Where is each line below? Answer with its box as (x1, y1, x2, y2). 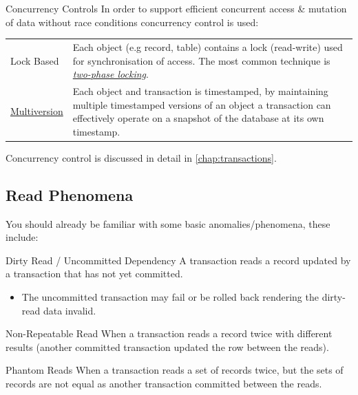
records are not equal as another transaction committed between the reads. (6, 376, 322, 390)
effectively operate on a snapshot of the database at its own (72, 111, 324, 125)
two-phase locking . (72, 67, 149, 81)
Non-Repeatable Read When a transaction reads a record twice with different (6, 326, 333, 341)
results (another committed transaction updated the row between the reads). (6, 339, 329, 354)
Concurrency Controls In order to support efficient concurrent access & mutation (6, 1, 347, 15)
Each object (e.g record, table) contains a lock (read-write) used (72, 39, 343, 54)
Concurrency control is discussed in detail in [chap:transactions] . (6, 150, 277, 164)
